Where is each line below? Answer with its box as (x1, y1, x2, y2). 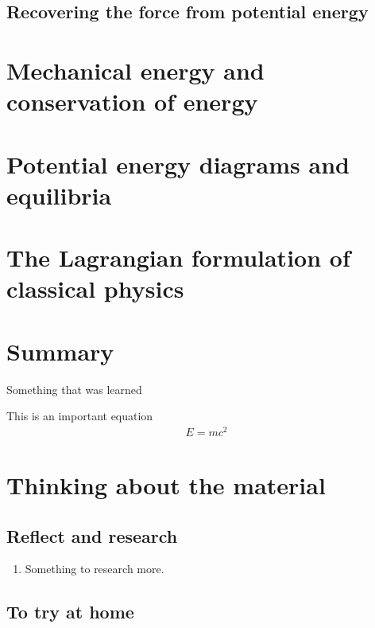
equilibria (6, 178, 112, 211)
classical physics (6, 272, 184, 305)
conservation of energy (6, 85, 258, 118)
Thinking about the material (6, 469, 326, 501)
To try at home (6, 599, 134, 624)
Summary (6, 334, 114, 367)
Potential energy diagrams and (6, 147, 350, 180)
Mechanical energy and (6, 53, 265, 86)
